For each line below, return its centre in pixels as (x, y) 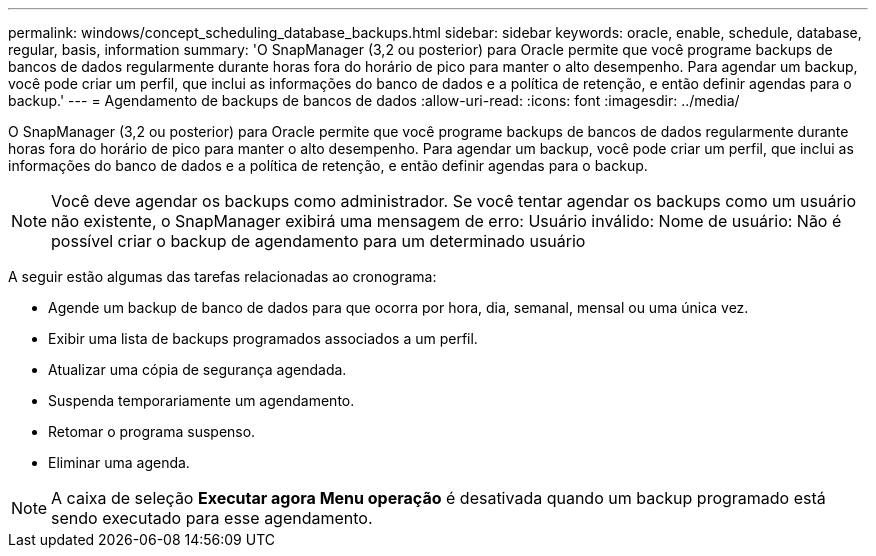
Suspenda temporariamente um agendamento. (201, 400)
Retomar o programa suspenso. (152, 431)
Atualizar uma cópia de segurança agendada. (197, 369)
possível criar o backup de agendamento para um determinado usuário (318, 241)
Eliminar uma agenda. (119, 462)
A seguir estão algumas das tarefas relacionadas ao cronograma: (222, 276)
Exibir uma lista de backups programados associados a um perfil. (263, 338)
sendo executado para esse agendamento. (212, 518)
